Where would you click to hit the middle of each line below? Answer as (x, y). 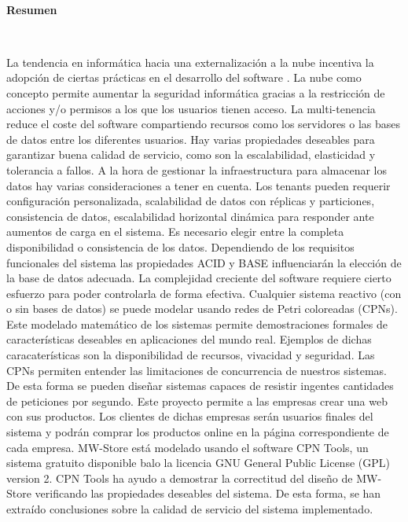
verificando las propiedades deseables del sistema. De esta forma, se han (208, 493)
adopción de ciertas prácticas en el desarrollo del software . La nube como (184, 77)
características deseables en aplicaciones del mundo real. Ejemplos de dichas (189, 339)
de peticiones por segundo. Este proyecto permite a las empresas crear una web (197, 401)
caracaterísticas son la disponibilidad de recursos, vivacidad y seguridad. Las (191, 355)
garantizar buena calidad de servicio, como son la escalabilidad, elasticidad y (191, 154)
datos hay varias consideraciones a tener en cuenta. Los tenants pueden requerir (198, 185)
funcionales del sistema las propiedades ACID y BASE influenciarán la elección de (204, 262)
